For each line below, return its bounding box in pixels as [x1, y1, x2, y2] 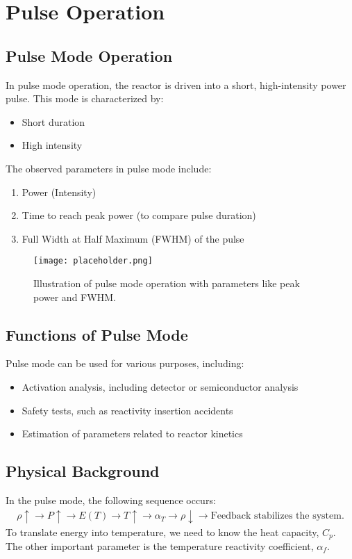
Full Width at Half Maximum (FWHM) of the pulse [22, 231, 244, 245]
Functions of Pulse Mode [6, 323, 188, 345]
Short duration [22, 114, 85, 129]
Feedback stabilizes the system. [210, 511, 344, 521]
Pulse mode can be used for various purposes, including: [6, 356, 244, 371]
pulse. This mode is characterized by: [6, 91, 164, 106]
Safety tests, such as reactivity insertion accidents [22, 403, 233, 417]
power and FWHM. [33, 289, 116, 304]
